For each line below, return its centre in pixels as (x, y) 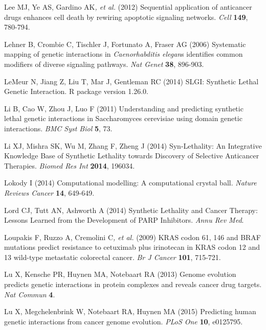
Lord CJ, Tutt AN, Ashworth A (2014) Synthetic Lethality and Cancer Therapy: (131, 210)
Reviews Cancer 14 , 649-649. (49, 192)
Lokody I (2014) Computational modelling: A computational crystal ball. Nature (130, 183)
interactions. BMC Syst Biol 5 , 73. (58, 128)
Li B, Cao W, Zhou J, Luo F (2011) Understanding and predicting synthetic (124, 108)
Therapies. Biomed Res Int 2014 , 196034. (70, 165)
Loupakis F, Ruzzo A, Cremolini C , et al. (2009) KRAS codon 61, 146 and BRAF (132, 237)
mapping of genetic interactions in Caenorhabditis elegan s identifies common (124, 54)
